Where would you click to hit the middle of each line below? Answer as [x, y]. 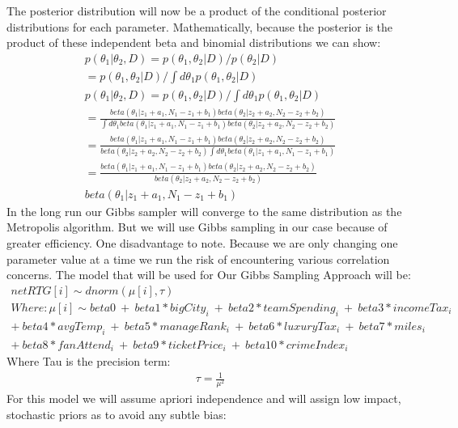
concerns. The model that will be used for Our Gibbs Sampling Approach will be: [209, 275]
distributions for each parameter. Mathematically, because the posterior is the [200, 26]
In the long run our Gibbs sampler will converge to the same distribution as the [204, 211]
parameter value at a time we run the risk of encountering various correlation [198, 258]
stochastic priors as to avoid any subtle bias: [117, 414]
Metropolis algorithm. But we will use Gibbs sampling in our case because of [197, 227]
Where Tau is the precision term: [89, 361]
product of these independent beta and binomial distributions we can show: [194, 42]
